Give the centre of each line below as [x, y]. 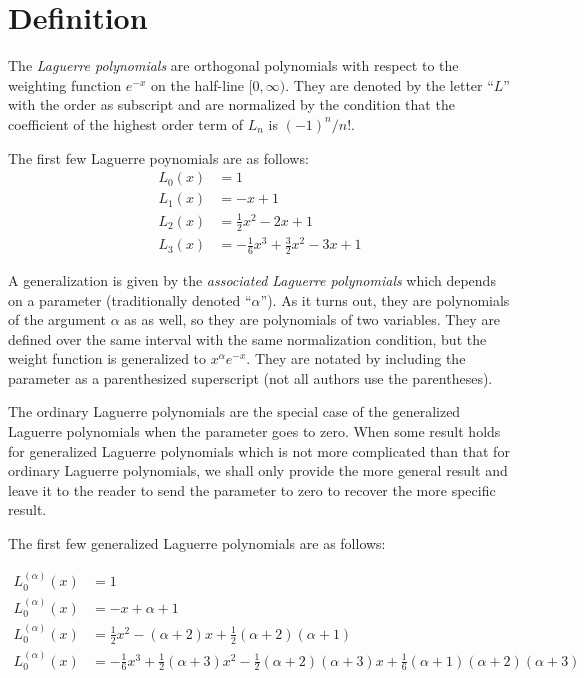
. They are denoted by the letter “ [389, 84]
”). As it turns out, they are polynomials [385, 299]
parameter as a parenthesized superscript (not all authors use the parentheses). [250, 377]
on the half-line [198, 84]
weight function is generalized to [107, 358]
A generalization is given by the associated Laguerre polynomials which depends [252, 279]
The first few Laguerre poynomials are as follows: [158, 157]
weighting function [65, 84]
